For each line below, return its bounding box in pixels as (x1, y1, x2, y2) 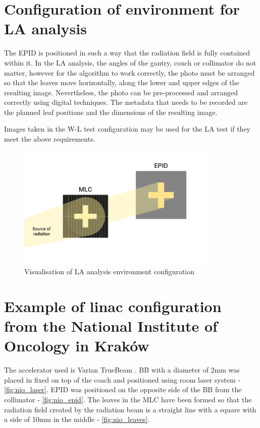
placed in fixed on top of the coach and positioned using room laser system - (4, 374, 240, 385)
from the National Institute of (4, 316, 218, 336)
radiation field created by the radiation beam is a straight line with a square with (4, 404, 256, 414)
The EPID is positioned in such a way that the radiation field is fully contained (4, 47, 250, 58)
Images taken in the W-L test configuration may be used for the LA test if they (4, 124, 251, 134)
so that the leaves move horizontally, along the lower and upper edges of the (4, 77, 239, 88)
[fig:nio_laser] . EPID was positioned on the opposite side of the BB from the (4, 384, 242, 395)
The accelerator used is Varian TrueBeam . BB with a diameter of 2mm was (4, 364, 240, 375)
